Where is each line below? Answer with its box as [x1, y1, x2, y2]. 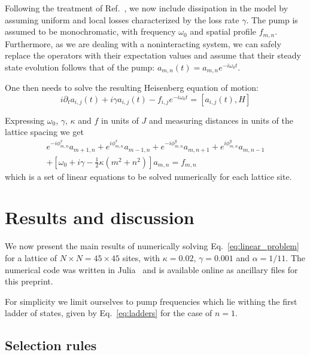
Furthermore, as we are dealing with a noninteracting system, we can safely [5, 37, 281, 50]
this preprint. [5, 275, 53, 287]
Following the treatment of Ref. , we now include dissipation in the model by [5, 2, 288, 14]
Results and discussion [5, 205, 194, 229]
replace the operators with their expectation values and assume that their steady [5, 49, 301, 62]
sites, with [122, 251, 160, 264]
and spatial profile [190, 25, 256, 38]
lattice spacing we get [5, 126, 84, 138]
